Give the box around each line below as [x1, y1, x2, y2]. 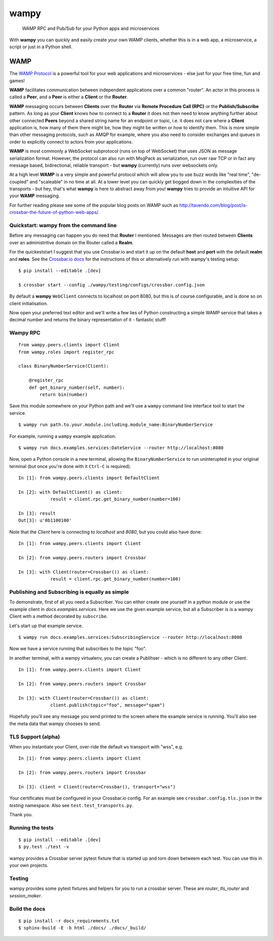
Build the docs [9, 905, 45, 912]
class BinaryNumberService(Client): [18, 363, 109, 369]
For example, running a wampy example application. [9, 433, 116, 439]
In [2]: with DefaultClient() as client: [18, 489, 122, 495]
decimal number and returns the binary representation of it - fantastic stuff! [9, 317, 166, 323]
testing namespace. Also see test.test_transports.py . [9, 802, 133, 808]
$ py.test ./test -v [18, 844, 69, 850]
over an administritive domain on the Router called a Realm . [9, 239, 134, 245]
